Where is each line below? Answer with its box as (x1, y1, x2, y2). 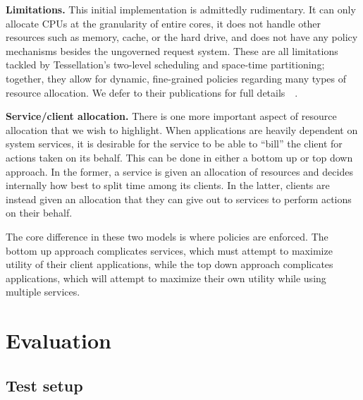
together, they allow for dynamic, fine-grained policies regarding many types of (6, 71, 346, 85)
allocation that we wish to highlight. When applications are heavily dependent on (6, 122, 358, 137)
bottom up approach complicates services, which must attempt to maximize (6, 243, 333, 257)
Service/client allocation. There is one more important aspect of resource (6, 109, 337, 123)
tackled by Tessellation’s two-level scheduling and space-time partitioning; (6, 57, 325, 72)
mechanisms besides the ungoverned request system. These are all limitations (6, 43, 338, 58)
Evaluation (6, 326, 111, 355)
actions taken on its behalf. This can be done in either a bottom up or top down (6, 150, 353, 164)
